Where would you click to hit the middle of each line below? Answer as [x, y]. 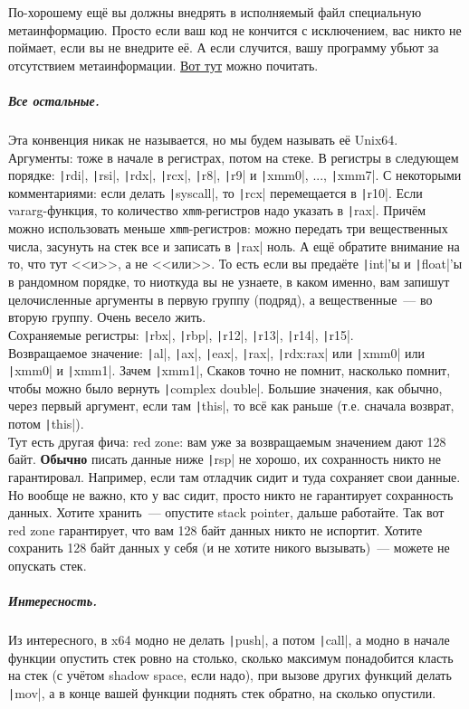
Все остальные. [54, 100]
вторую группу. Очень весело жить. [107, 317]
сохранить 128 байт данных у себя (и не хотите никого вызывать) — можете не [229, 548]
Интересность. [53, 601]
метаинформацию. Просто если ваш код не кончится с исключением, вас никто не [235, 29]
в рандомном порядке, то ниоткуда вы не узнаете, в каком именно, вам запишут [229, 282]
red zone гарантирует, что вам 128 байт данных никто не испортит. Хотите [215, 529]
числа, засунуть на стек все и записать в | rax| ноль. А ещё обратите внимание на [234, 246]
